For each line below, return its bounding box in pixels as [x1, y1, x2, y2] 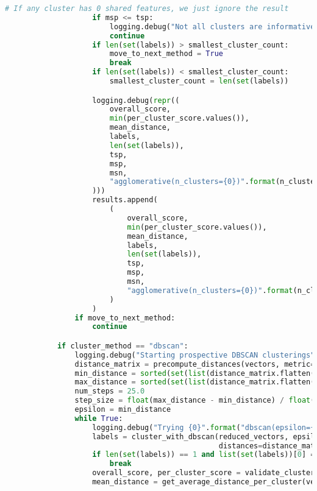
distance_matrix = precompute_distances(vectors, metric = [74, 359, 315, 369]
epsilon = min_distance [74, 405, 171, 414]
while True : [74, 414, 123, 423]
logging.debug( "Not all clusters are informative [109, 22, 315, 31]
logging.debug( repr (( [92, 96, 180, 105]
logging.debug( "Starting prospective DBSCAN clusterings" [74, 350, 315, 359]
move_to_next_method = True [109, 49, 223, 58]
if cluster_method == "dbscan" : [57, 341, 188, 350]
